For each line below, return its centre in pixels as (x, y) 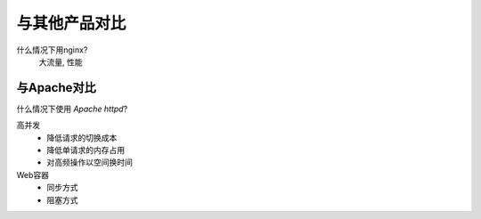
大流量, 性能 (61, 61)
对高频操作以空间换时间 (90, 162)
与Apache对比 (57, 88)
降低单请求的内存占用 (86, 150)
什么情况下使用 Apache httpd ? (72, 109)
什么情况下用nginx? (52, 50)
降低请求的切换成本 (82, 137)
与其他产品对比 (71, 23)
